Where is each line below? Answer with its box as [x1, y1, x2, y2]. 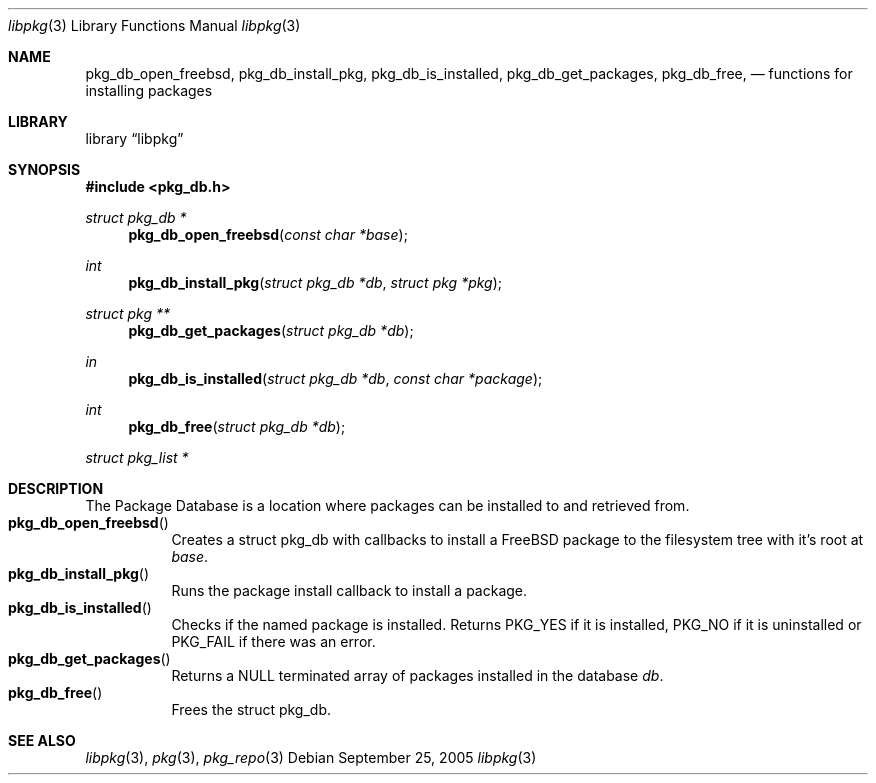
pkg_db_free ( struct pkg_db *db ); [128, 418, 346, 435]
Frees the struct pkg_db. [171, 701, 332, 718]
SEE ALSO [8, 732, 76, 749]
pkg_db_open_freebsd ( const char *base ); [128, 226, 408, 243]
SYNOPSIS [8, 161, 81, 178]
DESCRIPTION [8, 480, 104, 497]
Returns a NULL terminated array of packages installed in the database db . [171, 667, 664, 684]
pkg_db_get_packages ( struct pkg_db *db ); [128, 322, 414, 339]
